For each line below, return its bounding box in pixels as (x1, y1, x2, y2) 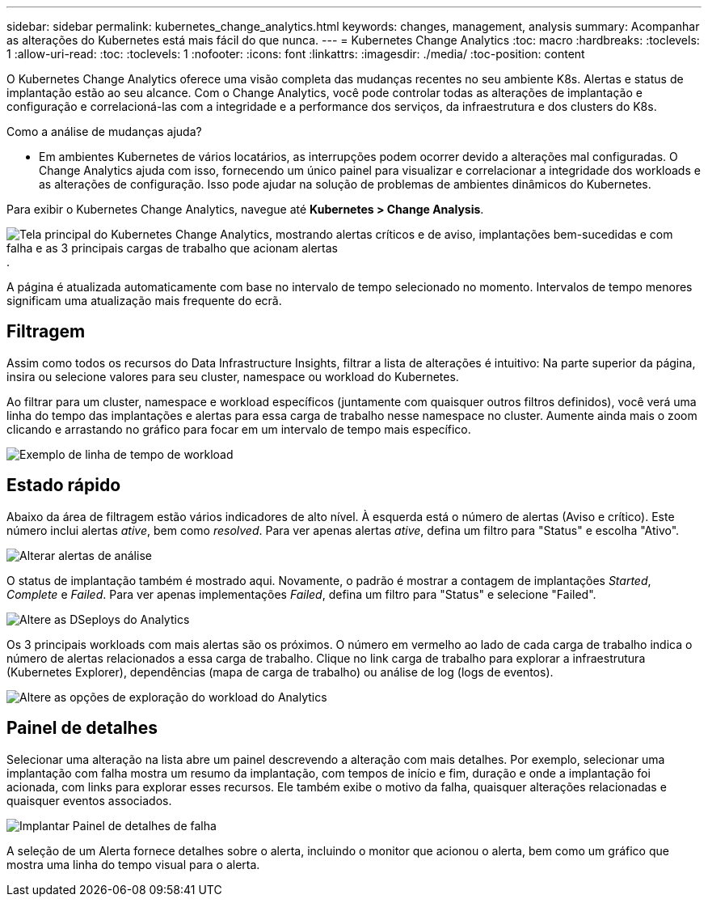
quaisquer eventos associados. (6, 793, 172, 808)
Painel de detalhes (6, 718, 158, 739)
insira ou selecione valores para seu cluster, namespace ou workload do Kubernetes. (6, 369, 459, 384)
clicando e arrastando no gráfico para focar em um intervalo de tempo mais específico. (6, 422, 471, 436)
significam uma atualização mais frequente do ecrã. (6, 294, 282, 307)
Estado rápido (6, 475, 121, 496)
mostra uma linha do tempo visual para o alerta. (6, 857, 260, 871)
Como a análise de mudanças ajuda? (6, 125, 202, 138)
